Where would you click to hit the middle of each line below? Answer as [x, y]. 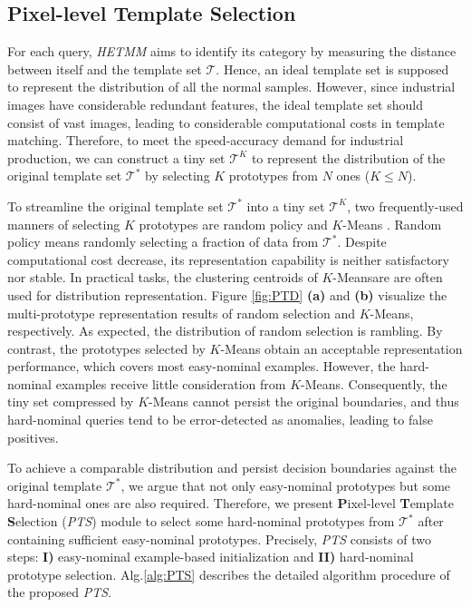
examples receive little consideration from [171, 383]
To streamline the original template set [115, 206]
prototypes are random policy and [233, 224]
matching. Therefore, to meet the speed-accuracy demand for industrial [206, 140]
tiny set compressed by [71, 401]
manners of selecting [64, 224]
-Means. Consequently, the [374, 383]
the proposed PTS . [60, 592]
